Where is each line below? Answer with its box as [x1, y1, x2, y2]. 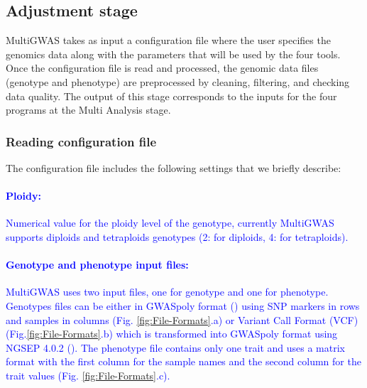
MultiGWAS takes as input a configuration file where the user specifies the [6, 33, 331, 48]
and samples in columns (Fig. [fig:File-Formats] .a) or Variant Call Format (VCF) [6, 312, 358, 327]
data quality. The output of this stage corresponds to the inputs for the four [6, 88, 337, 103]
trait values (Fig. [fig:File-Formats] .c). [6, 367, 170, 382]
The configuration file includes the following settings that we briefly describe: [6, 160, 341, 175]
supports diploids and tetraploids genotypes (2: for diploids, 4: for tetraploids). [6, 229, 349, 244]
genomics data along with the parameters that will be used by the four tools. [6, 46, 341, 61]
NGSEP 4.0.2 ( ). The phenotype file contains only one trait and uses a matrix [6, 340, 345, 355]
